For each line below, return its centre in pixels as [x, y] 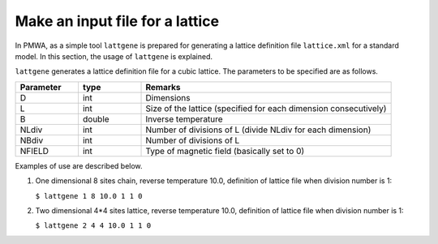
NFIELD [34, 151]
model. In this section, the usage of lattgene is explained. [114, 56]
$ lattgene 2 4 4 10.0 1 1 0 [93, 226]
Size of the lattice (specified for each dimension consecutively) [266, 108]
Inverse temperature [184, 119]
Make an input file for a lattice [117, 21]
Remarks [163, 87]
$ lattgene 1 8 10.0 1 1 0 [89, 196]
